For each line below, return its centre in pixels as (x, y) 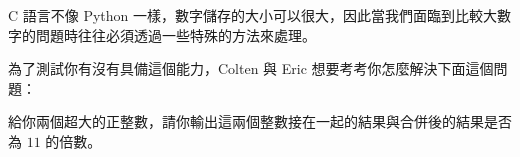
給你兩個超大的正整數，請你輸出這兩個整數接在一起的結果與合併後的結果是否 (260, 121)
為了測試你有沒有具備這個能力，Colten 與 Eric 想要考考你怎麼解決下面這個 (251, 68)
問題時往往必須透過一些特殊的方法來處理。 (175, 34)
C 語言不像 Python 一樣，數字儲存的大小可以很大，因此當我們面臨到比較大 (253, 15)
